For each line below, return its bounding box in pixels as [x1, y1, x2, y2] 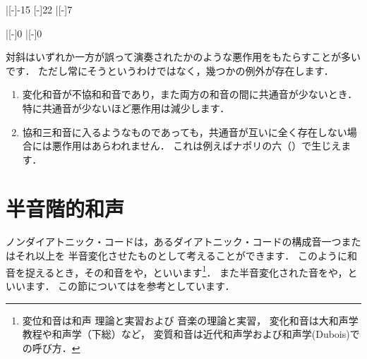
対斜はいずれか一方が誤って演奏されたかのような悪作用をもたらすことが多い [6, 49, 361, 64]
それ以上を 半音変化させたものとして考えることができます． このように [15, 248, 347, 263]
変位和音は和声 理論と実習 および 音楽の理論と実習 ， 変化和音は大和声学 [22, 312, 359, 327]
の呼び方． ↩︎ [22, 340, 80, 355]
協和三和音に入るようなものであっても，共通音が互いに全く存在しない [22, 124, 347, 139]
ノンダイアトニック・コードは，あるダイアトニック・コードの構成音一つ [6, 234, 342, 249]
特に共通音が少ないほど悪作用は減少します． [22, 100, 230, 115]
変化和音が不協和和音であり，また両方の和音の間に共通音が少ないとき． [22, 87, 358, 102]
